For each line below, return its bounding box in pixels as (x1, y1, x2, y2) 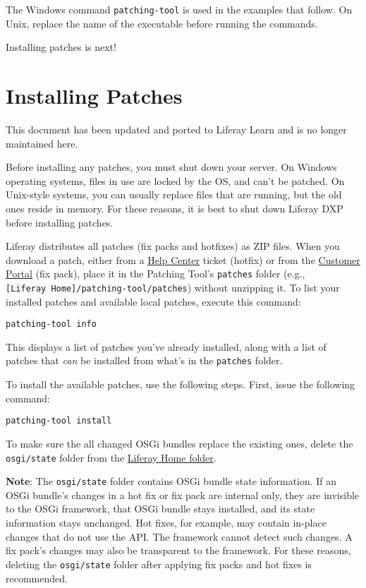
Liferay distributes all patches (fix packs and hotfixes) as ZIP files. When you (6, 239, 340, 253)
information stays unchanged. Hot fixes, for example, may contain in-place (6, 515, 327, 530)
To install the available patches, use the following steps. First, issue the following (6, 377, 355, 392)
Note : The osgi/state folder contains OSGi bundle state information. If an (6, 474, 337, 488)
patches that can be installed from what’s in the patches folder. (6, 353, 283, 368)
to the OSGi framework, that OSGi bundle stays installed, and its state (6, 501, 315, 516)
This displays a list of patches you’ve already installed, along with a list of (6, 339, 327, 354)
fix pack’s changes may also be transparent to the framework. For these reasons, (6, 543, 351, 558)
